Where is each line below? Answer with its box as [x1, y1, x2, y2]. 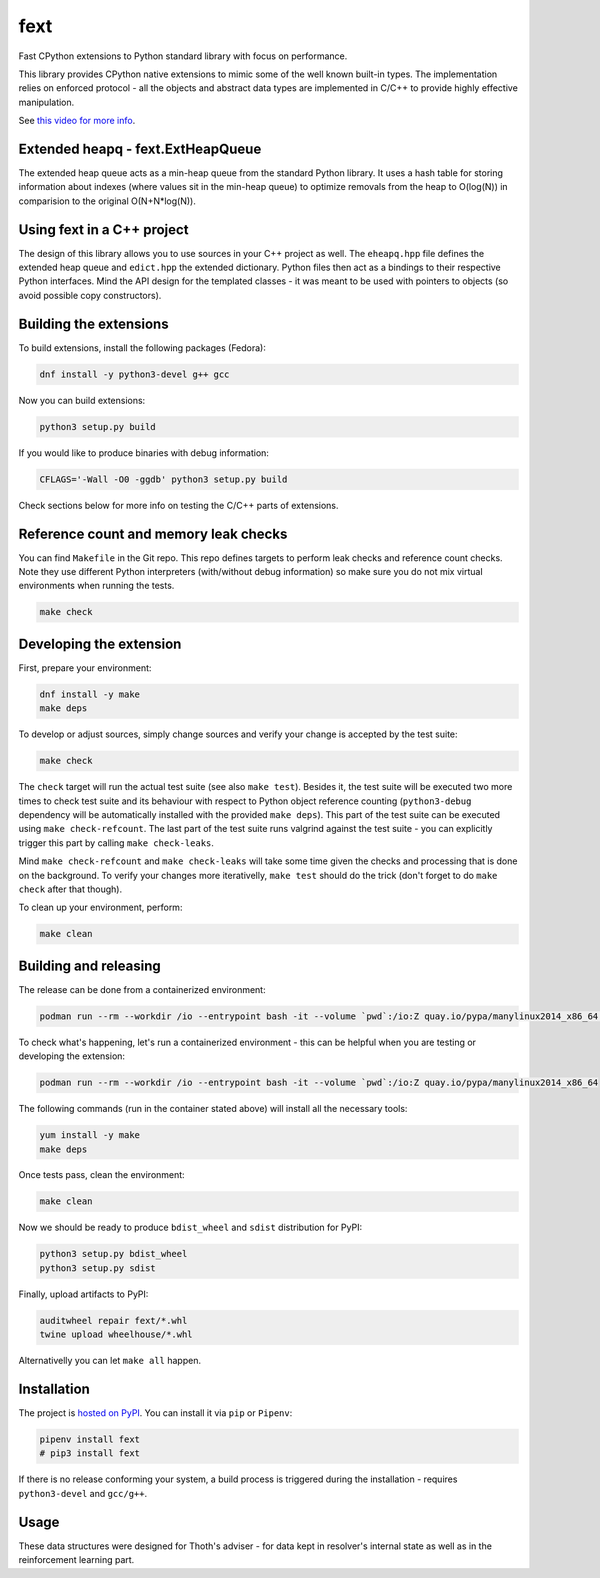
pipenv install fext [39, 1434, 140, 1445]
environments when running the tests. [18, 580, 175, 592]
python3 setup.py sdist [39, 1262, 157, 1274]
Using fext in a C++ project [18, 221, 189, 238]
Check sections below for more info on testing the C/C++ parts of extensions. [18, 499, 339, 511]
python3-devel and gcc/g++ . [18, 1487, 148, 1499]
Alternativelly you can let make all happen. [18, 1355, 202, 1367]
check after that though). [18, 883, 123, 895]
